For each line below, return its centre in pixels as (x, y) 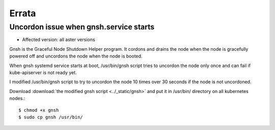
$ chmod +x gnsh (39, 110)
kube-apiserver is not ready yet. (43, 72)
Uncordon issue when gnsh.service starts (82, 27)
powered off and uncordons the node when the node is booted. (76, 56)
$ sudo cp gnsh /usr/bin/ (51, 117)
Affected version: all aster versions (59, 40)
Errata (23, 13)
